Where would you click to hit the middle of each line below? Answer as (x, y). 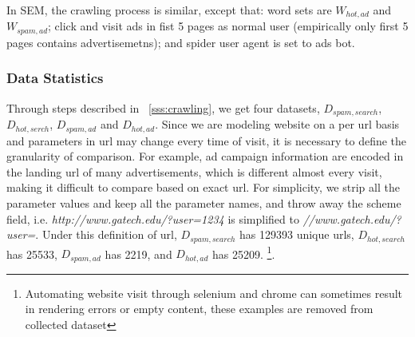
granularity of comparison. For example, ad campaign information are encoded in (205, 156)
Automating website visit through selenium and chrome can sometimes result (214, 293)
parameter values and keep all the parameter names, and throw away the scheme (204, 203)
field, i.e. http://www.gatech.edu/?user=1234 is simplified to (153, 218)
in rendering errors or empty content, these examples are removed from (199, 309)
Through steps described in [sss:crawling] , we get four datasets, (163, 107)
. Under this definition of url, (106, 234)
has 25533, (32, 254)
